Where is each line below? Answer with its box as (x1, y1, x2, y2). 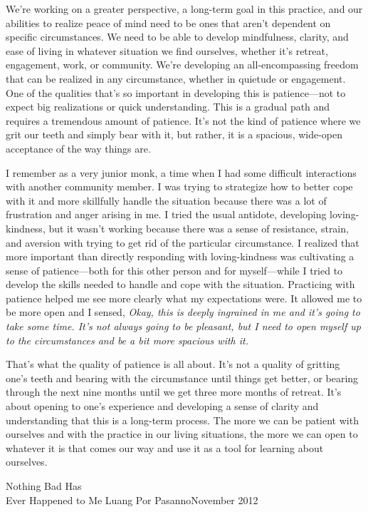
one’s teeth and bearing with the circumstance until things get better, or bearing (6, 370, 359, 385)
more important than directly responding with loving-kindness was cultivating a (6, 249, 354, 264)
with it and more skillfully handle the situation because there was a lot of (6, 193, 327, 208)
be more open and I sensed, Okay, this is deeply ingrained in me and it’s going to (6, 304, 360, 319)
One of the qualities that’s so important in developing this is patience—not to (6, 85, 346, 100)
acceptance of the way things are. (6, 140, 151, 155)
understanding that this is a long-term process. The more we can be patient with (6, 412, 359, 427)
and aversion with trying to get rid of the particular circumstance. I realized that (6, 235, 359, 250)
